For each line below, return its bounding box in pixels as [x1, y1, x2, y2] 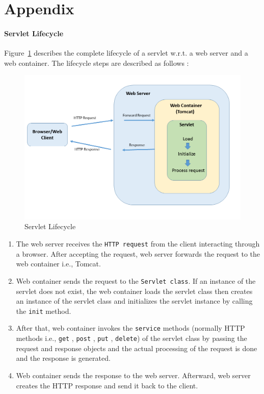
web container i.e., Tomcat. [16, 258, 101, 269]
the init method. [16, 305, 71, 316]
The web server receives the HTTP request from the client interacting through [16, 238, 260, 249]
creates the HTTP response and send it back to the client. [16, 380, 198, 390]
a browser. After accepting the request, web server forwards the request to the [16, 248, 260, 259]
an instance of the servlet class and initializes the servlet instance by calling [16, 295, 253, 306]
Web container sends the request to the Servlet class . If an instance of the [16, 275, 256, 286]
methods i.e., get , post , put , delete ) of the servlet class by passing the [16, 333, 247, 343]
